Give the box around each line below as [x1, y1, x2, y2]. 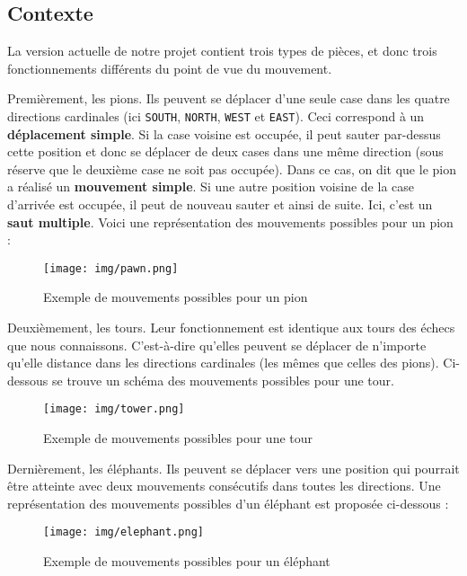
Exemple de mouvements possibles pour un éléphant [43, 552, 330, 571]
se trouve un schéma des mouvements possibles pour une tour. [51, 370, 394, 389]
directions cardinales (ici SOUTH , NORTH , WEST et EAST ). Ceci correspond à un [7, 106, 425, 125]
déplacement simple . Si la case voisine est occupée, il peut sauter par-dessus [7, 124, 441, 143]
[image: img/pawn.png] [43, 261, 179, 275]
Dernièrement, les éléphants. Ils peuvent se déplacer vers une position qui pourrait [7, 458, 460, 477]
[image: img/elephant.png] [43, 526, 204, 539]
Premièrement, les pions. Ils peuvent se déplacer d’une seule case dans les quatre [7, 89, 450, 108]
